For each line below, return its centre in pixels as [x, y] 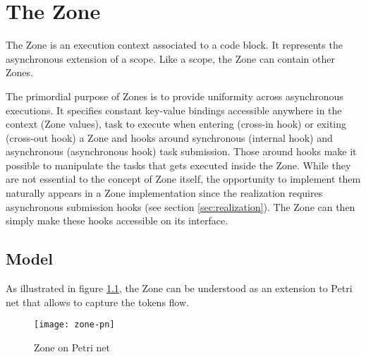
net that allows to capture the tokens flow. [97, 302]
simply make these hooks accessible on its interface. [117, 220]
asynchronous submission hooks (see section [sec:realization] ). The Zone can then [181, 206]
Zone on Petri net [72, 347]
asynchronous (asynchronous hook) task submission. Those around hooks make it [181, 151]
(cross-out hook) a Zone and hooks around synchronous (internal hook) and [169, 137]
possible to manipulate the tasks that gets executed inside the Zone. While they [178, 165]
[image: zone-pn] [74, 325]
